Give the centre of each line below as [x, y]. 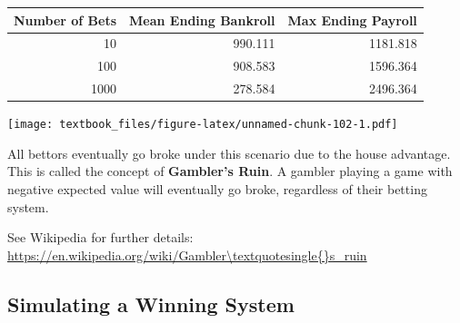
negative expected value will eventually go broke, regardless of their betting [217, 188]
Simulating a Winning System [151, 303]
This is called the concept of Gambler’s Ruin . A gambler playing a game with [230, 171]
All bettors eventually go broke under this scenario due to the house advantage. [229, 153]
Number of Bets [65, 20]
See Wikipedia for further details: [100, 237]
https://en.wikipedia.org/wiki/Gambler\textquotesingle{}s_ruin [187, 254]
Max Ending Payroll [352, 20]
